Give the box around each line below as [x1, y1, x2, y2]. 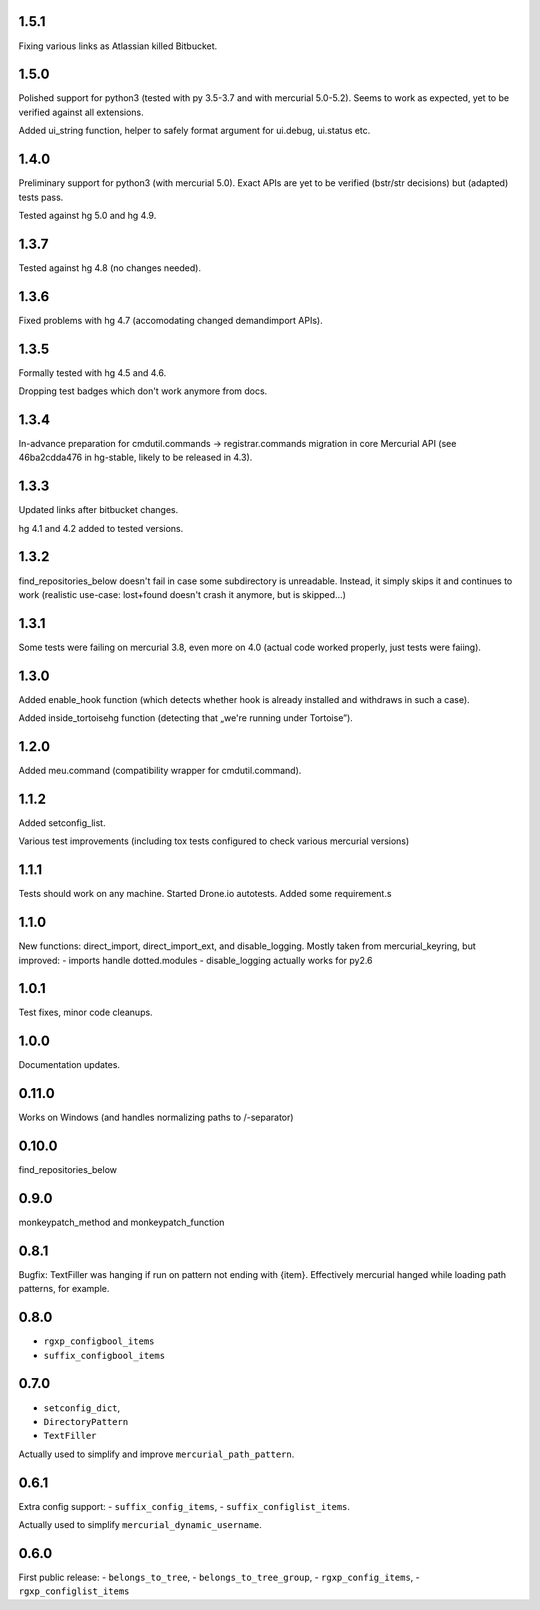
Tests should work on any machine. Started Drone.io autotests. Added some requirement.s [18, 888, 392, 900]
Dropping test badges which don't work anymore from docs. [18, 385, 268, 397]
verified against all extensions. [18, 106, 144, 118]
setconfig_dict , [43, 1401, 121, 1414]
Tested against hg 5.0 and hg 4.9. [18, 209, 157, 221]
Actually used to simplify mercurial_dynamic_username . [18, 1519, 262, 1530]
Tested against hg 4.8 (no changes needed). [18, 261, 202, 274]
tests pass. [18, 191, 64, 203]
